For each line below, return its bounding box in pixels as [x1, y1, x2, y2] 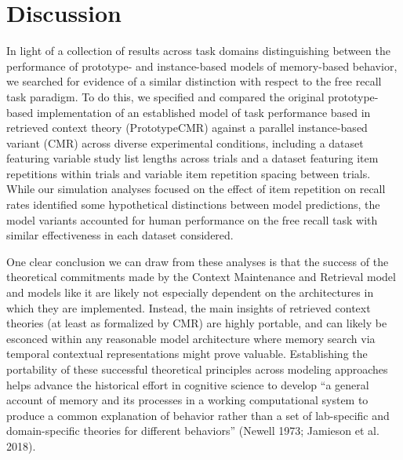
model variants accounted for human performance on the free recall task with [6, 211, 378, 228]
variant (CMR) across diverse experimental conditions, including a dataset [6, 134, 364, 151]
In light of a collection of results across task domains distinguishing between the [6, 42, 390, 59]
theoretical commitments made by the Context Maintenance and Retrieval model [6, 268, 396, 285]
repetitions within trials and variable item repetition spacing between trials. [6, 165, 371, 181]
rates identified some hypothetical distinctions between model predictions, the [6, 196, 380, 213]
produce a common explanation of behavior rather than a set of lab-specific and [6, 407, 390, 423]
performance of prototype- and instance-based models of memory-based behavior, [6, 57, 398, 74]
